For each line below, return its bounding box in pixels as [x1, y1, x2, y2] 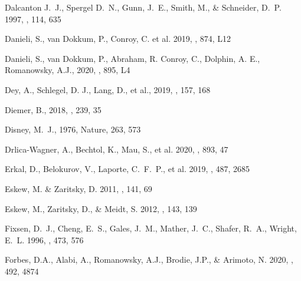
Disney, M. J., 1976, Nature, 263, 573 [5, 123, 141, 135]
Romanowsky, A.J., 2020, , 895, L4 [5, 64, 130, 76]
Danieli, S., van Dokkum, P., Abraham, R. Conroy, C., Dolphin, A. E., [5, 52, 260, 64]
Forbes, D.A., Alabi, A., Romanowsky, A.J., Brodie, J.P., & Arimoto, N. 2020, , [5, 253, 293, 266]
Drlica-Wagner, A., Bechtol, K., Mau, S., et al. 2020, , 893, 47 [5, 143, 228, 155]
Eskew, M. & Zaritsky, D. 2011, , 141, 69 [5, 182, 152, 194]
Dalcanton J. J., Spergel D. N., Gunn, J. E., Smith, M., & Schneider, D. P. [5, 1, 282, 13]
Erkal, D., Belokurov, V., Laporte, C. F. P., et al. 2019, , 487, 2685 [5, 163, 250, 175]
